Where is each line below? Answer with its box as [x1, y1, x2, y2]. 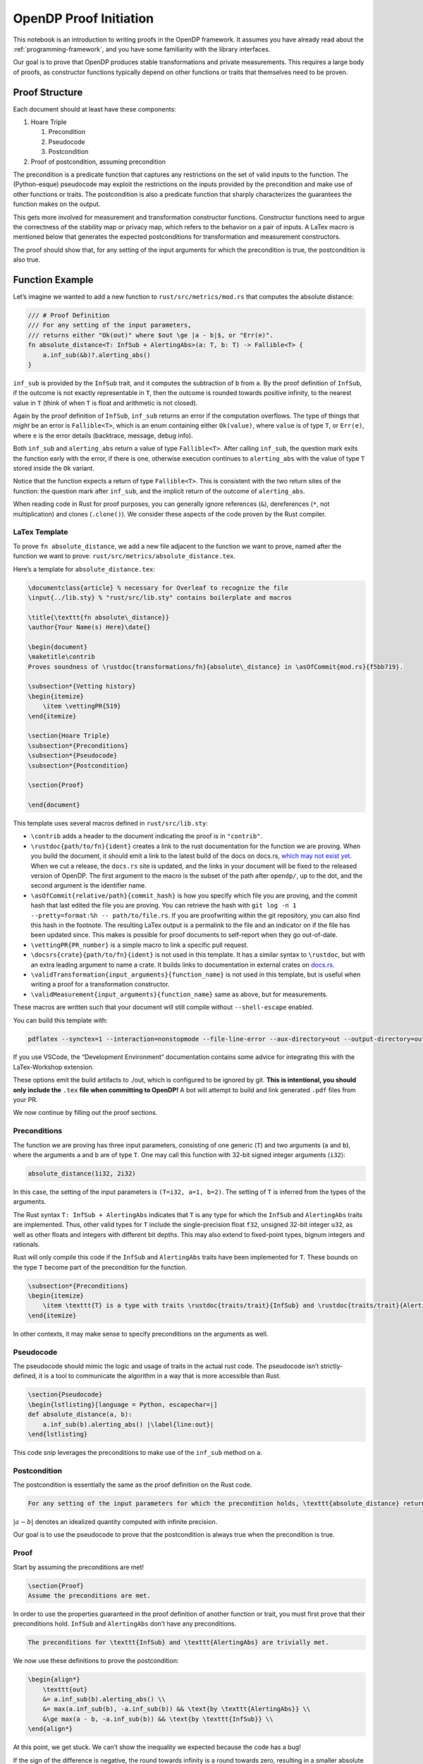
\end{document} [27, 801, 80, 809]
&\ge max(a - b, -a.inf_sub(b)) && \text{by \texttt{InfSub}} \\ [42, 1715, 274, 1723]
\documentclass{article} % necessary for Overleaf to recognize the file [27, 584, 288, 592]
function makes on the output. [13, 200, 101, 208]
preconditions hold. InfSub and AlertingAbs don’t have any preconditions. [13, 1619, 236, 1628]
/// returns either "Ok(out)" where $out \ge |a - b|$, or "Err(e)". [27, 331, 274, 339]
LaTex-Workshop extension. [13, 1063, 94, 1071]
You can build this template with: [13, 1016, 108, 1025]
